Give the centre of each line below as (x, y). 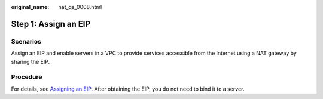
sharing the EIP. (31, 61)
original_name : (30, 7)
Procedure (27, 77)
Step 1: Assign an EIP (51, 24)
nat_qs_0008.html (80, 7)
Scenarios (26, 41)
